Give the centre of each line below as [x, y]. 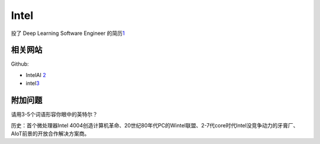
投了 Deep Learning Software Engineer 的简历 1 [68, 33]
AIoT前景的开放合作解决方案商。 [50, 133]
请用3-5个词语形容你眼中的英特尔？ [54, 114]
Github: [20, 64]
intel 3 [33, 84]
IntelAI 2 [36, 75]
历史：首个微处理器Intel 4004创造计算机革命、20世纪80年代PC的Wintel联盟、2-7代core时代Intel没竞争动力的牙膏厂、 [155, 125]
